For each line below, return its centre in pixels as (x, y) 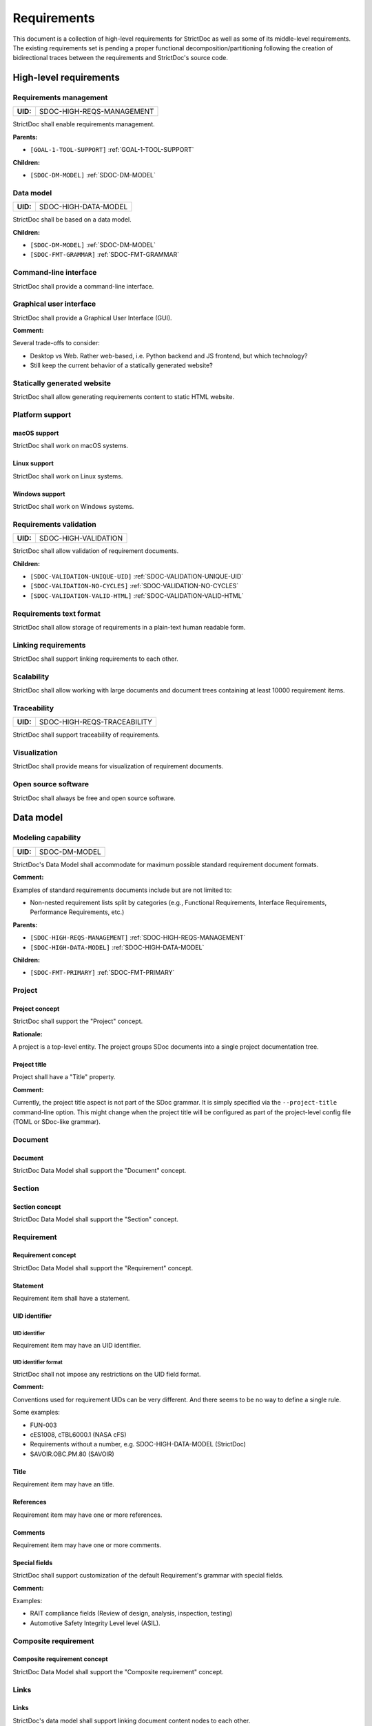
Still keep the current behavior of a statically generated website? (121, 365)
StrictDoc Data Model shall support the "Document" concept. (100, 1170)
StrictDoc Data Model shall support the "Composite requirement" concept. (118, 1671)
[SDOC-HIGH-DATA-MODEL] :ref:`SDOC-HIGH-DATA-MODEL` (117, 947)
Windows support (39, 494)
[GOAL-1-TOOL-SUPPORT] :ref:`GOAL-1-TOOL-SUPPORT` (112, 150)
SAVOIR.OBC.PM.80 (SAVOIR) (72, 1454)
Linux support (33, 463)
